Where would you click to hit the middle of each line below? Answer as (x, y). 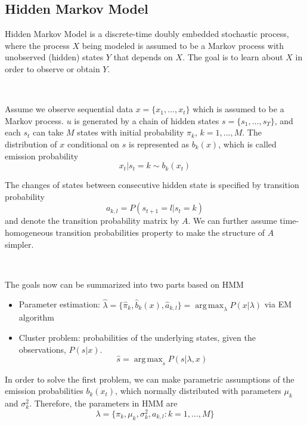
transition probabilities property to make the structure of (160, 232)
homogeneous (29, 232)
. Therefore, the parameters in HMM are (103, 403)
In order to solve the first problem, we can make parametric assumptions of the (150, 379)
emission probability (42, 155)
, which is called (247, 144)
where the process (37, 45)
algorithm (36, 317)
